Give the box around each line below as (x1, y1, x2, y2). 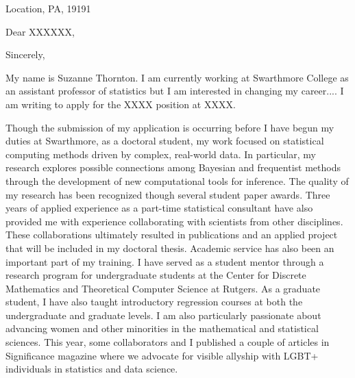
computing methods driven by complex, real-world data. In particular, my (5, 147, 316, 161)
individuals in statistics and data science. (5, 362, 178, 376)
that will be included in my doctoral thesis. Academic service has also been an (5, 240, 334, 255)
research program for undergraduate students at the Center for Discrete (5, 268, 306, 282)
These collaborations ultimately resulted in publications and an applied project (5, 227, 338, 242)
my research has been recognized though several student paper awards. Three (5, 187, 330, 201)
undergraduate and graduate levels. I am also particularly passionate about (5, 307, 321, 322)
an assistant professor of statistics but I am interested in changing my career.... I (5, 84, 344, 98)
